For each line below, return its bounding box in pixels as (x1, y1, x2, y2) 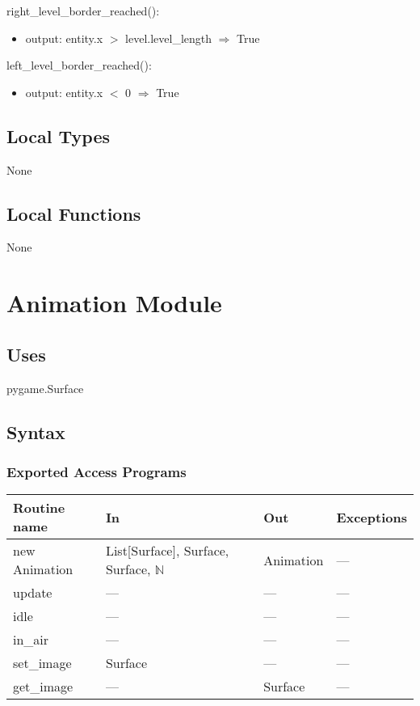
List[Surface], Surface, (105, 541, 229, 560)
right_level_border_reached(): (6, 2, 160, 19)
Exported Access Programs (6, 461, 187, 481)
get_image (13, 677, 73, 696)
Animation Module (6, 286, 222, 319)
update (13, 583, 52, 602)
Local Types (6, 123, 111, 148)
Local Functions (6, 201, 141, 226)
